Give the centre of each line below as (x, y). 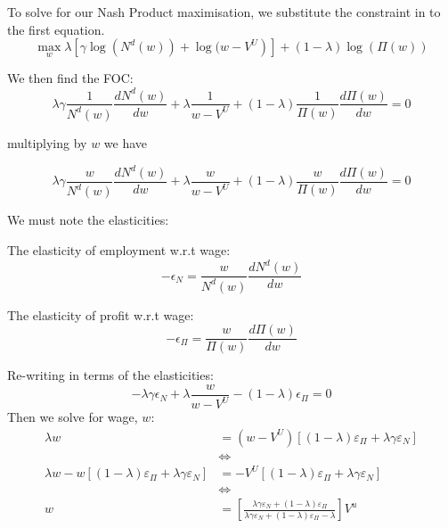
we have (126, 142)
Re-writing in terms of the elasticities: (110, 375)
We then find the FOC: (70, 78)
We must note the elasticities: (88, 220)
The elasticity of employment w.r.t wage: (119, 250)
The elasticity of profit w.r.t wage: (101, 314)
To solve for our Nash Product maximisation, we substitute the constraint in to (224, 12)
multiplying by (47, 142)
